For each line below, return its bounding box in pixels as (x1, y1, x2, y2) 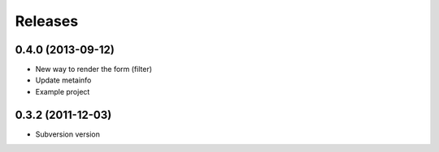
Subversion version (35, 129, 101, 139)
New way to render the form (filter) (35, 65, 153, 74)
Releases (15, 12, 79, 30)
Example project (35, 87, 90, 96)
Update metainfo (35, 75, 92, 85)
